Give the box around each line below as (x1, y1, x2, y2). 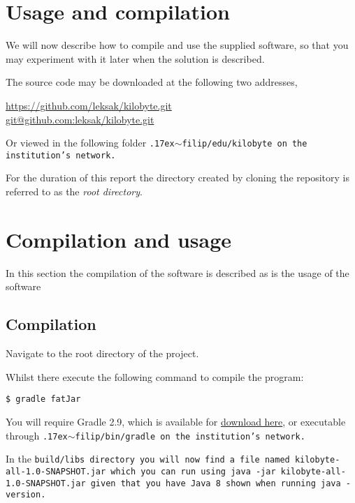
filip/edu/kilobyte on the (182, 139, 307, 149)
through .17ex (6, 428, 68, 442)
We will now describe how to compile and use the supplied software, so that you (6, 38, 349, 52)
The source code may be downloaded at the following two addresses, (6, 75, 298, 89)
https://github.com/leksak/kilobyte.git (6, 98, 172, 112)
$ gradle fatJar (6, 394, 81, 405)
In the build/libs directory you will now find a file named (6, 451, 290, 466)
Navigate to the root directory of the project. (6, 346, 199, 361)
